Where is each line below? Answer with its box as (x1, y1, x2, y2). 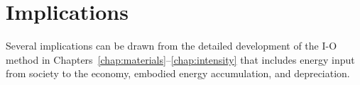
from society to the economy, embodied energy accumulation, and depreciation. (6, 66, 350, 81)
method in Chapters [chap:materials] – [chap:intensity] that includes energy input (6, 52, 355, 67)
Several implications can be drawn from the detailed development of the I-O (6, 38, 337, 53)
